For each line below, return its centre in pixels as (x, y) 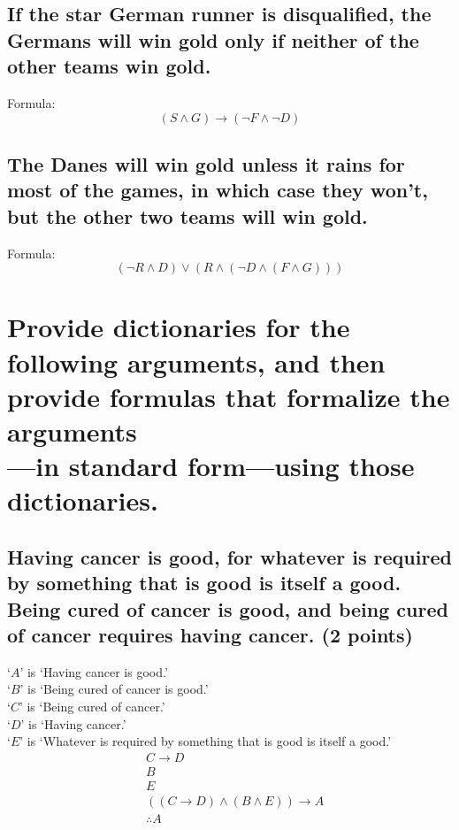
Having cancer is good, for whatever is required (229, 556)
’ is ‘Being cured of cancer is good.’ (114, 689)
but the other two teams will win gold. (187, 215)
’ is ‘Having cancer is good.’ (94, 671)
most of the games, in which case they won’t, (218, 190)
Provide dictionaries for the (179, 327)
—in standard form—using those (211, 466)
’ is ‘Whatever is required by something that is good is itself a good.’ (206, 741)
